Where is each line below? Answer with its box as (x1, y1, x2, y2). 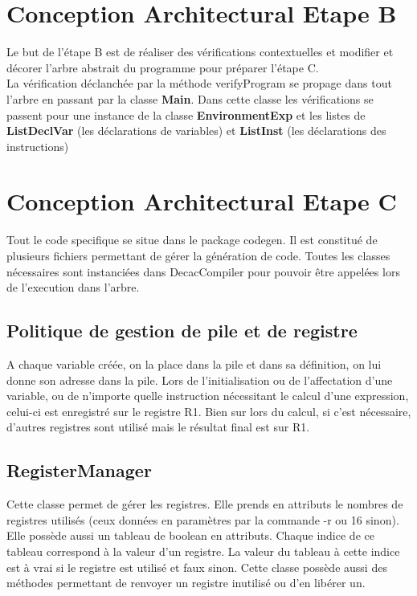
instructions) (6, 137, 69, 154)
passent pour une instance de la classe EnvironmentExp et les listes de (6, 106, 366, 123)
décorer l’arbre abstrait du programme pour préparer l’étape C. (6, 59, 319, 76)
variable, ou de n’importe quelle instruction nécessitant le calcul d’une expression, (6, 387, 409, 404)
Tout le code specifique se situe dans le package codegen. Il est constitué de (6, 231, 378, 248)
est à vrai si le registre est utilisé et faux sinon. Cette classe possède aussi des (6, 558, 387, 575)
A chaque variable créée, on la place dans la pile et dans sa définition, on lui (6, 355, 382, 372)
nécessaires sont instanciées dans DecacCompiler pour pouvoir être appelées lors (6, 263, 400, 280)
